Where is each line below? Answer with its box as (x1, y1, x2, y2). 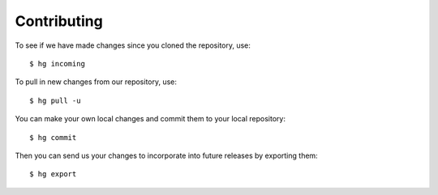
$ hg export (29, 170, 77, 179)
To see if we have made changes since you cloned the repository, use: (15, 40, 251, 50)
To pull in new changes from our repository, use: (15, 77, 178, 87)
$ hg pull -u (29, 95, 81, 105)
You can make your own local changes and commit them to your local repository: (15, 114, 286, 124)
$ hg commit (29, 133, 77, 142)
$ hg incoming (29, 59, 85, 68)
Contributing (15, 12, 103, 30)
